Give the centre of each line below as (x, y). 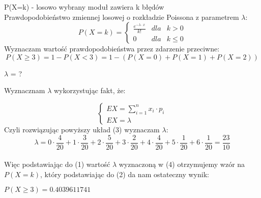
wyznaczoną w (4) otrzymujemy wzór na (182, 164)
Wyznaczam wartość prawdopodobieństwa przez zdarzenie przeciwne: (112, 49)
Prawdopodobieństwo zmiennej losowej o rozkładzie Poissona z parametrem (122, 17)
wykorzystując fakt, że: (90, 90)
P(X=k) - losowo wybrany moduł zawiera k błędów (84, 7)
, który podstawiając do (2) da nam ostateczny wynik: (125, 174)
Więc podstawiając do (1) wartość (57, 164)
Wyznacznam (25, 90)
